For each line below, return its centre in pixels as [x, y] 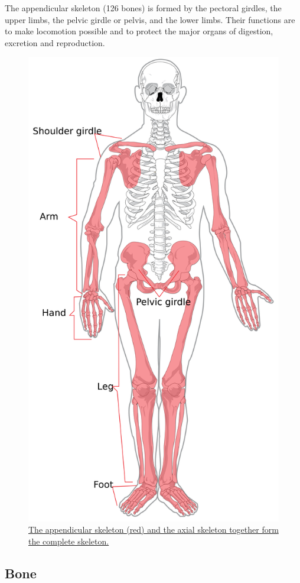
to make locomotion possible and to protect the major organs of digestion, [139, 31]
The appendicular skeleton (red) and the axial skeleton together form [154, 529]
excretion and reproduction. [55, 42]
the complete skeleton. [69, 541]
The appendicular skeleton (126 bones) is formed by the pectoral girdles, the [143, 8]
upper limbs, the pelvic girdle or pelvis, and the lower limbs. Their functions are [150, 19]
